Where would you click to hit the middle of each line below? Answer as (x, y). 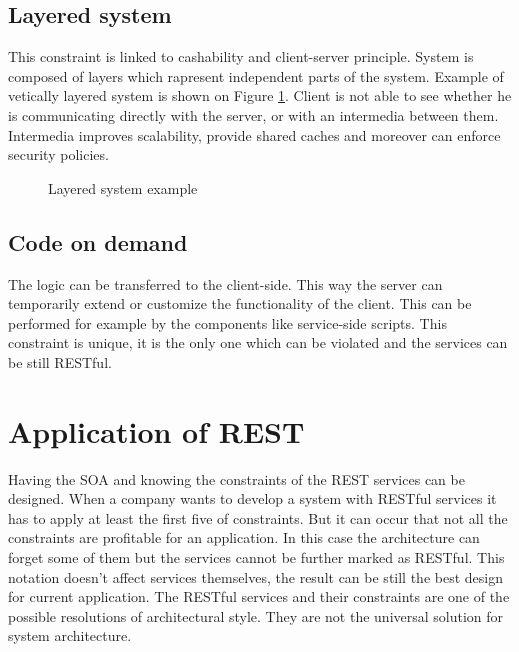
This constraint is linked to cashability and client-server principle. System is (241, 56)
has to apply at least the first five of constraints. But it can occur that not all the (258, 517)
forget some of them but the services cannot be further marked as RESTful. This (256, 557)
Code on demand (98, 241)
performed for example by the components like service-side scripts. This (227, 322)
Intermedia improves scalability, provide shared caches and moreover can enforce (254, 134)
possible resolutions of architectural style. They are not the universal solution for (256, 615)
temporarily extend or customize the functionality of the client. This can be (240, 303)
